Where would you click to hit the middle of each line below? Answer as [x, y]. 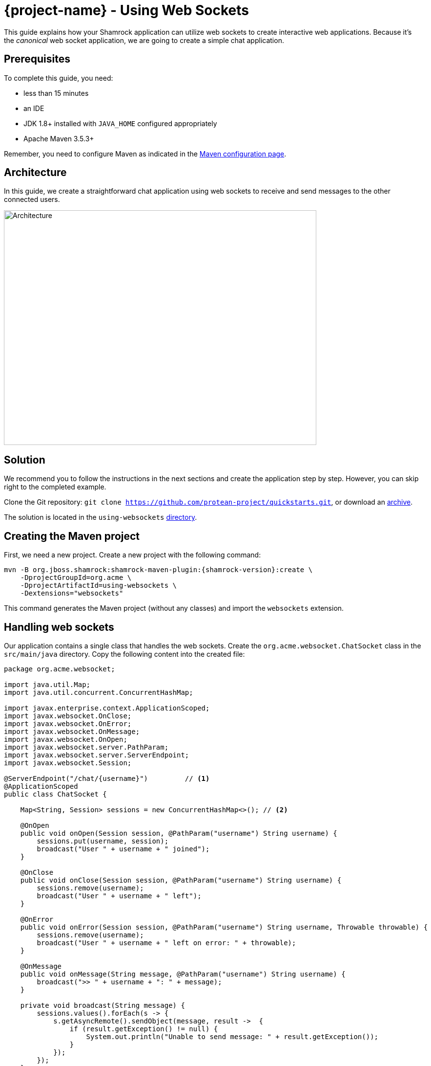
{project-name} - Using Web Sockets [126, 10]
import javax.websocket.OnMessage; [72, 731]
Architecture [35, 173]
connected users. [32, 200]
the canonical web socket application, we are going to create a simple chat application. [144, 40]
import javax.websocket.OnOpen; [66, 739]
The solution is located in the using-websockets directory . [101, 517]
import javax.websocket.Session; [68, 763]
